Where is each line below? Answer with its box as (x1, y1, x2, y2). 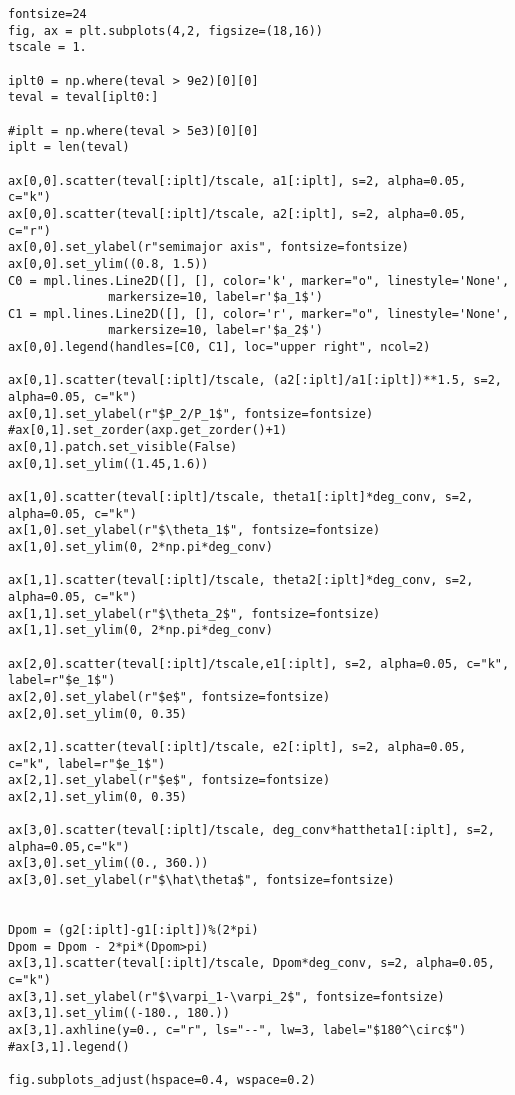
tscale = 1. (8, 40, 87, 55)
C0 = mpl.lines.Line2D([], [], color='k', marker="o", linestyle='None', (8, 273, 510, 288)
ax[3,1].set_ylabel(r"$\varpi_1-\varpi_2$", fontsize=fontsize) (8, 989, 445, 1004)
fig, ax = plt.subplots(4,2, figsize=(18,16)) (8, 23, 323, 38)
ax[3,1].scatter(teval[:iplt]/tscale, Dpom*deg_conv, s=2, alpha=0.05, (8, 956, 495, 971)
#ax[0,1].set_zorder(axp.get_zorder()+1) (8, 423, 288, 438)
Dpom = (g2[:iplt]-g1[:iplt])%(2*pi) (8, 923, 259, 938)
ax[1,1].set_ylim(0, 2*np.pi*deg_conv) (8, 623, 273, 638)
